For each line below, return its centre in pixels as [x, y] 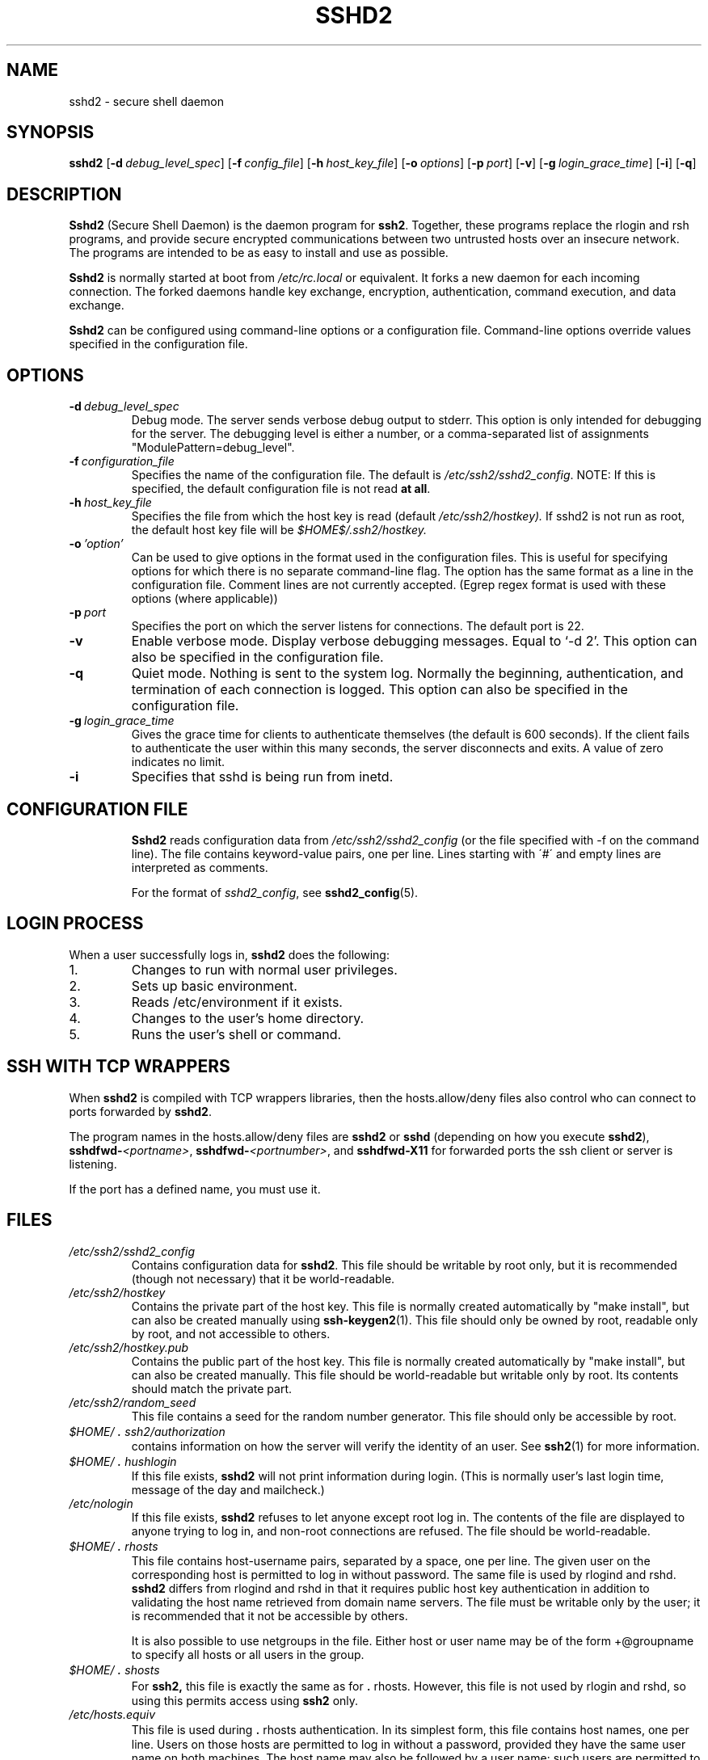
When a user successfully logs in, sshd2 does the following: [229, 954]
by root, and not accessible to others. [231, 1333]
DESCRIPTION [64, 194]
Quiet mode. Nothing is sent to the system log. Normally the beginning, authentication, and [407, 674]
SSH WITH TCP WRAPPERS [118, 1067]
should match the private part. [212, 1388]
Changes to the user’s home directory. [248, 1018]
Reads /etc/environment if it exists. [237, 1002]
